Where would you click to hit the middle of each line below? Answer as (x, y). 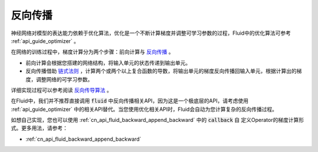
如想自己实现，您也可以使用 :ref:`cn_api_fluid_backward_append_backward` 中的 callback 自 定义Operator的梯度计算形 (158, 120)
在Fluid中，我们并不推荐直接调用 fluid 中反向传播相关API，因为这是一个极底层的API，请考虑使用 (130, 101)
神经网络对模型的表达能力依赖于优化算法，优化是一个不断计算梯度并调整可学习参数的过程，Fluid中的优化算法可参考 (151, 33)
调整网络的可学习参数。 (64, 79)
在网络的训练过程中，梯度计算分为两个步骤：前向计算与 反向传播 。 (92, 52)
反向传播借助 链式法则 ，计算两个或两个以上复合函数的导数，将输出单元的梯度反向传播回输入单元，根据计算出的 (161, 71)
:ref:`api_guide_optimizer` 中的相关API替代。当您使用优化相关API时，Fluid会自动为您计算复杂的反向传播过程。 (144, 109)
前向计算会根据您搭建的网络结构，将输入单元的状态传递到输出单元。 (108, 62)
